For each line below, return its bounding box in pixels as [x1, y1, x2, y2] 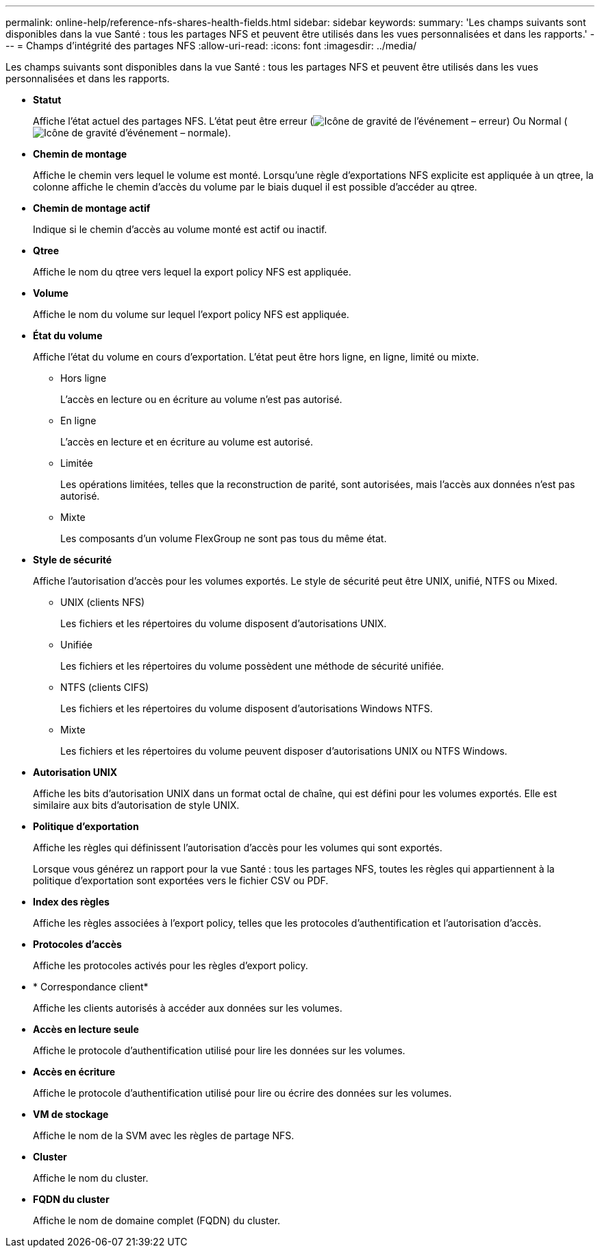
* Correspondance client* [33, 981, 149, 993]
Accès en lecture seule [33, 1023, 139, 1035]
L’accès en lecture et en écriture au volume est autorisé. [60, 436, 314, 448]
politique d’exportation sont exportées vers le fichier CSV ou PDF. [33, 875, 329, 886]
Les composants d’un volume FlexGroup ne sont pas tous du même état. [60, 533, 387, 544]
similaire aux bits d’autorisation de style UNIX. [33, 799, 240, 811]
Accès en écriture [33, 1066, 116, 1078]
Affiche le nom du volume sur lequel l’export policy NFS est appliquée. [33, 308, 349, 320]
